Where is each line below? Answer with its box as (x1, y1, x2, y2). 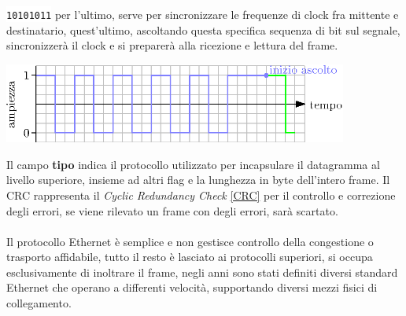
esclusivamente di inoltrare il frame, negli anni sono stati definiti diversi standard (6, 263, 398, 280)
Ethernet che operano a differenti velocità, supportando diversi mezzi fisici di (6, 279, 378, 296)
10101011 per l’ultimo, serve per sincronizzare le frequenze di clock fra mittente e (6, 6, 399, 22)
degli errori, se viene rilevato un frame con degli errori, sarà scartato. (6, 202, 338, 219)
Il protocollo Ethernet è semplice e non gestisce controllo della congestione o (6, 233, 374, 249)
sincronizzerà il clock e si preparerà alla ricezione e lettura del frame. (6, 37, 338, 53)
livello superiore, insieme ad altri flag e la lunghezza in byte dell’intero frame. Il (6, 171, 390, 188)
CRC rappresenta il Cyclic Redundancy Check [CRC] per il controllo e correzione (6, 186, 396, 203)
